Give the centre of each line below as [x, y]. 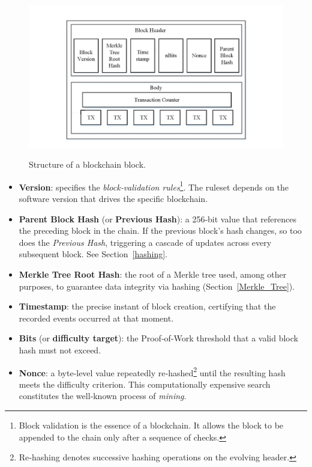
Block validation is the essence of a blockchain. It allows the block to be [151, 425]
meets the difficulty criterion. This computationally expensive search [145, 384]
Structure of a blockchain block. [87, 164]
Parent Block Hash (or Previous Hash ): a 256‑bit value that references [157, 218]
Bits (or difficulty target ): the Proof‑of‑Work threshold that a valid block [158, 338]
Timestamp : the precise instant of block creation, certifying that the [147, 306]
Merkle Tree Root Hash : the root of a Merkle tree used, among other [153, 274]
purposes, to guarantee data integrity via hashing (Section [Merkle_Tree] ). [157, 286]
